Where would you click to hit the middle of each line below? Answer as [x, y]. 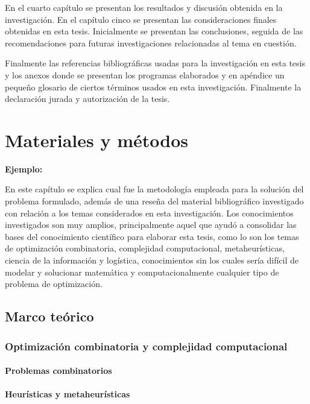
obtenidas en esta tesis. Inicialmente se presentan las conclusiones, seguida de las [154, 31]
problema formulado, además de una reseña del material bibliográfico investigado [154, 201]
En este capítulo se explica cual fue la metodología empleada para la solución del [154, 189]
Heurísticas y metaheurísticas [68, 394]
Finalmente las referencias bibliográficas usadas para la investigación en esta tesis [155, 63]
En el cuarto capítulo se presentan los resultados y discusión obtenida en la [144, 7]
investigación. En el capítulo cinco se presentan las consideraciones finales [141, 19]
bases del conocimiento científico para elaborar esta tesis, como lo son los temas [152, 236]
